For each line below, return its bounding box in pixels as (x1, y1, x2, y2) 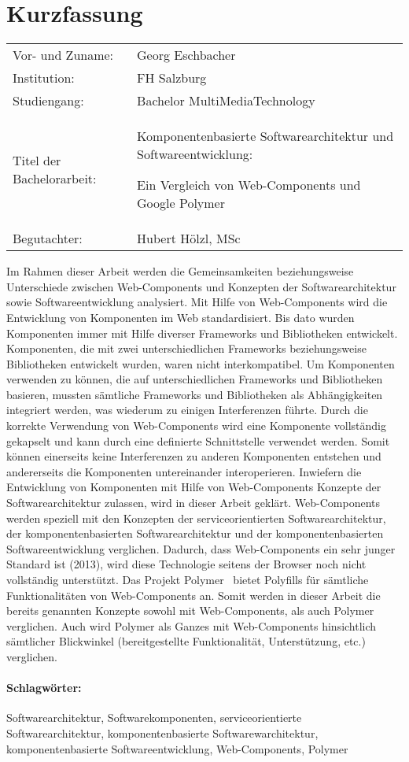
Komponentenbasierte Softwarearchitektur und (137, 127, 394, 146)
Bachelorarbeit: (13, 169, 97, 188)
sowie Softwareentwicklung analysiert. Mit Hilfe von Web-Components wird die (6, 294, 388, 310)
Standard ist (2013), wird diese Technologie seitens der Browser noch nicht (6, 556, 367, 572)
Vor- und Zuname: (13, 46, 114, 65)
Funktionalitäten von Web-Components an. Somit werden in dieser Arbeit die (6, 586, 381, 603)
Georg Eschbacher (137, 46, 236, 65)
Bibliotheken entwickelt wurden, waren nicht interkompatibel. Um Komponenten (6, 355, 395, 372)
